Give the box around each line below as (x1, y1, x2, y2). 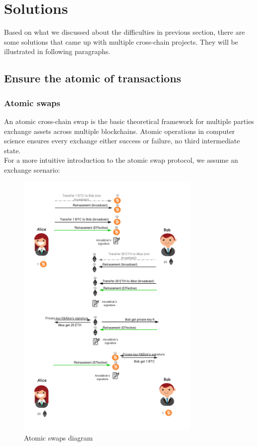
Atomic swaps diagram (24, 432, 93, 443)
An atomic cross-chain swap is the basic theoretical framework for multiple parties (4, 116, 254, 126)
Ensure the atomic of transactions (4, 70, 182, 86)
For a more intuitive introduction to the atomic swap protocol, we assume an (4, 155, 238, 165)
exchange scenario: (4, 164, 60, 175)
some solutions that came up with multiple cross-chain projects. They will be (4, 36, 238, 47)
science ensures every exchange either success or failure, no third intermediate (4, 135, 240, 146)
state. (4, 145, 21, 155)
